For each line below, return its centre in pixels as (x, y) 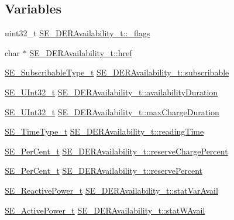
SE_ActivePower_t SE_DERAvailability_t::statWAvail (105, 210)
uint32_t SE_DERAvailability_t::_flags (78, 33)
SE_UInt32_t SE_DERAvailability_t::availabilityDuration (111, 92)
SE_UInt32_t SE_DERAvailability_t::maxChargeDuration (112, 111)
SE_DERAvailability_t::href (81, 52)
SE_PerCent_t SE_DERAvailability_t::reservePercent (104, 171)
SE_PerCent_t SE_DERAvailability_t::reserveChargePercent (116, 151)
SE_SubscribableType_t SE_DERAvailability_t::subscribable (117, 72)
